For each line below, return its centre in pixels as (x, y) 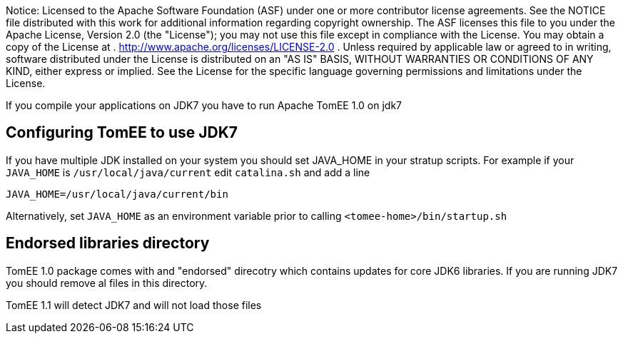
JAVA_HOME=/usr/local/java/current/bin (117, 194)
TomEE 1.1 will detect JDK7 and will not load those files (134, 305)
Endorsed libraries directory (108, 243)
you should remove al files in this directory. (107, 283)
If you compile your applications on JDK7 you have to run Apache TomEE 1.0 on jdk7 (204, 105)
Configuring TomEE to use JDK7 (122, 133)
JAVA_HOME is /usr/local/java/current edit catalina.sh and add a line (188, 172)
